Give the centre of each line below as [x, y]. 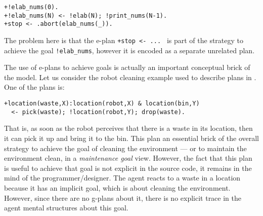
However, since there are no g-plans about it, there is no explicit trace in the [123, 197]
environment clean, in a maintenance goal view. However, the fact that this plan [128, 158]
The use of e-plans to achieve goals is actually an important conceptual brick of [127, 67]
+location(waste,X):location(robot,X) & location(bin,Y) [102, 104]
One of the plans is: [34, 87]
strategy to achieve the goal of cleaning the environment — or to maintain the [125, 148]
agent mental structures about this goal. [66, 208]
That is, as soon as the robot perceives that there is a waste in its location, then [128, 128]
